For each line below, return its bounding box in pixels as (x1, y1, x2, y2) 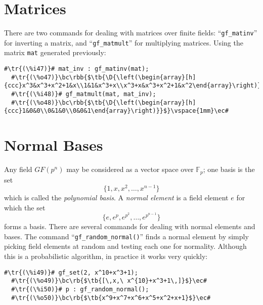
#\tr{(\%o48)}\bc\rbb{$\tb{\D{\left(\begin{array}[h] (11, 99, 196, 106)
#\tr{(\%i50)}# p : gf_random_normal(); (11, 285, 149, 293)
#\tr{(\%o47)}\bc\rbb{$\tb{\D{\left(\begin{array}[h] (11, 73, 196, 81)
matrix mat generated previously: (4, 47, 106, 58)
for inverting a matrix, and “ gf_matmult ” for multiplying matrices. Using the (4, 37, 243, 48)
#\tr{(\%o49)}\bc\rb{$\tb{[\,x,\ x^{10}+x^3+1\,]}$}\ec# (11, 277, 207, 285)
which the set (4, 202, 46, 212)
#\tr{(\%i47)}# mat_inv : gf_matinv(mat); (4, 65, 149, 73)
